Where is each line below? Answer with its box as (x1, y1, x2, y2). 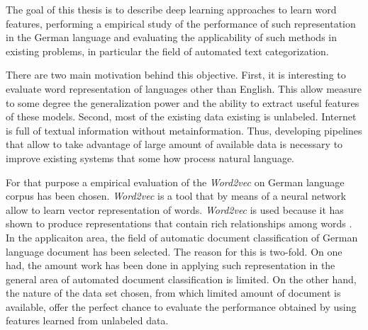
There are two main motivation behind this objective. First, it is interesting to (6, 67, 346, 82)
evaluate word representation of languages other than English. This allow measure (6, 81, 362, 96)
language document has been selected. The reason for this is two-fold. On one (6, 244, 342, 258)
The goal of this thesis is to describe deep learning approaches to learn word (6, 2, 337, 16)
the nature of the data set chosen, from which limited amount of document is (6, 285, 341, 300)
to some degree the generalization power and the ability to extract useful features (6, 95, 359, 110)
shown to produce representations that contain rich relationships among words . (6, 216, 352, 231)
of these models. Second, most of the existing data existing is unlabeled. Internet (6, 109, 357, 124)
